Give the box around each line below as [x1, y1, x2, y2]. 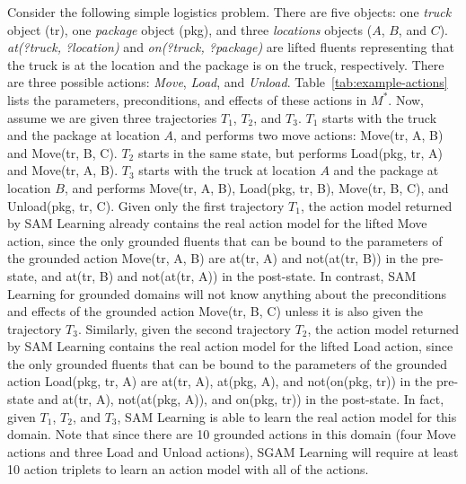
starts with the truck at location [138, 161, 316, 180]
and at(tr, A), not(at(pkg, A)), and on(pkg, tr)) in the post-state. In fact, [38, 390, 444, 409]
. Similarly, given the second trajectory [77, 319, 291, 338]
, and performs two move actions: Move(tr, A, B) [173, 126, 444, 145]
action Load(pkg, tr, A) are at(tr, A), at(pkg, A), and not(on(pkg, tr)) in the [7, 372, 433, 391]
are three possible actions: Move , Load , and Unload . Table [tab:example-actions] [7, 73, 448, 92]
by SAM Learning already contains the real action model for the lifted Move [7, 214, 427, 233]
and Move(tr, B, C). [7, 143, 118, 162]
